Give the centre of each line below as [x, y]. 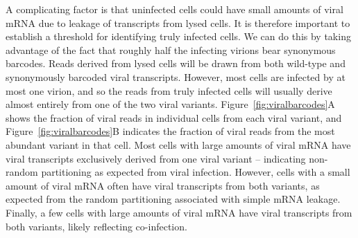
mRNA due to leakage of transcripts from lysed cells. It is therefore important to [178, 22]
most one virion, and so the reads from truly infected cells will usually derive [169, 90]
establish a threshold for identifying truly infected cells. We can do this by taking [178, 36]
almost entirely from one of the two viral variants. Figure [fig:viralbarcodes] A [170, 104]
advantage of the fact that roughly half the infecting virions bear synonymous [171, 49]
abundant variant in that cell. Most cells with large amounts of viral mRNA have [178, 144]
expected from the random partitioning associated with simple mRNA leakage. [173, 199]
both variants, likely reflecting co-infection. [96, 226]
